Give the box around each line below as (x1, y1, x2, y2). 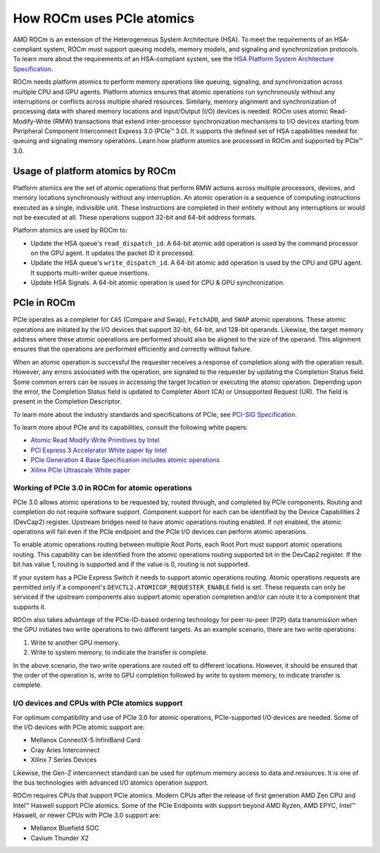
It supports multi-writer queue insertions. (30, 268, 150, 277)
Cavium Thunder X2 (30, 833, 89, 842)
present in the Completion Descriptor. (13, 397, 122, 406)
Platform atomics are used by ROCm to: (13, 226, 128, 235)
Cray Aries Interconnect (30, 745, 100, 754)
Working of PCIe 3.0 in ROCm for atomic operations (13, 483, 193, 493)
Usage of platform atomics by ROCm (13, 165, 176, 177)
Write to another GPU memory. (30, 638, 120, 647)
